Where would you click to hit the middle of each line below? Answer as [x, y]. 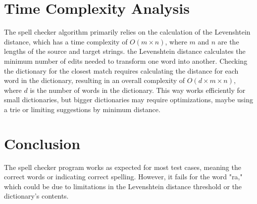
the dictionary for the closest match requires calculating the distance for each [121, 70]
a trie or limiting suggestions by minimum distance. [82, 109]
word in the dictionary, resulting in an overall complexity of [95, 80]
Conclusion [42, 143]
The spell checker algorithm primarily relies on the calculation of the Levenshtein [127, 32]
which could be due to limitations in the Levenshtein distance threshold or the [123, 186]
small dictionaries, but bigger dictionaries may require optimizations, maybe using [129, 100]
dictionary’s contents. [36, 196]
